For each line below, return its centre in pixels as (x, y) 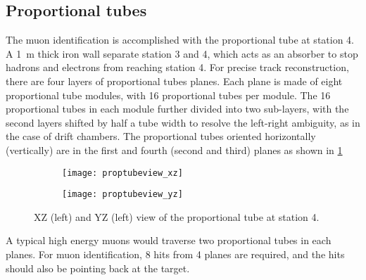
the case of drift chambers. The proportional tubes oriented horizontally (161, 136)
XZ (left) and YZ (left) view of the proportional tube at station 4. (177, 216)
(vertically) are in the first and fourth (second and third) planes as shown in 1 (174, 149)
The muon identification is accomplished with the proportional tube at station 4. (180, 40)
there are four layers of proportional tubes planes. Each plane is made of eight (174, 81)
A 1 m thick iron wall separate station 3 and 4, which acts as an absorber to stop (182, 53)
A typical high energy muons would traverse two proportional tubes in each (169, 240)
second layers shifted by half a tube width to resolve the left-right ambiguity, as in (183, 122)
